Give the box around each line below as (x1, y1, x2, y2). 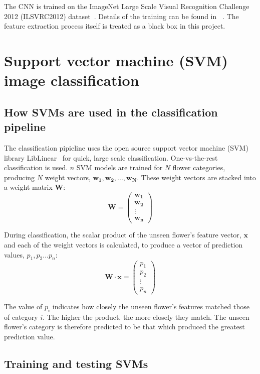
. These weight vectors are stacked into (137, 172, 256, 182)
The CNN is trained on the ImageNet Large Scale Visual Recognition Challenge (4, 1, 249, 11)
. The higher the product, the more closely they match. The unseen (43, 311, 249, 322)
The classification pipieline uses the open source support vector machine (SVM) (4, 142, 248, 153)
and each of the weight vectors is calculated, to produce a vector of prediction (4, 239, 243, 250)
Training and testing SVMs (4, 356, 148, 371)
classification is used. (4, 162, 68, 173)
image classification (4, 70, 139, 90)
